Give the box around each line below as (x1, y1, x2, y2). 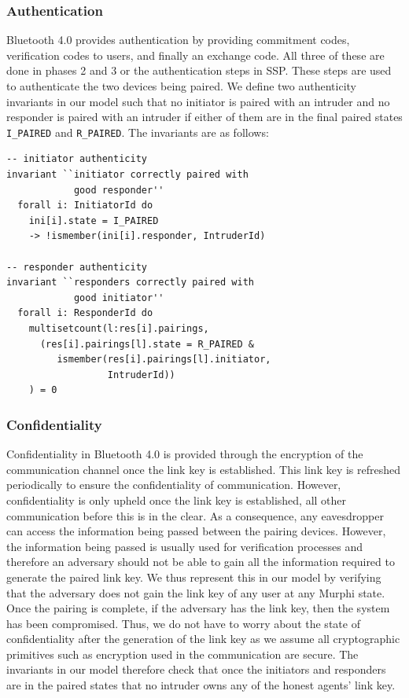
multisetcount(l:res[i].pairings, (28, 322, 209, 334)
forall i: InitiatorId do (17, 200, 153, 211)
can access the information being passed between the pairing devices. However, (6, 523, 386, 539)
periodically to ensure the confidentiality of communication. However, (6, 476, 341, 493)
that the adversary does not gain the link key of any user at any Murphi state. (6, 584, 385, 601)
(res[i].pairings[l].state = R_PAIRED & (39, 338, 254, 350)
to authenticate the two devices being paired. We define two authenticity (6, 78, 356, 94)
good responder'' (73, 184, 164, 196)
